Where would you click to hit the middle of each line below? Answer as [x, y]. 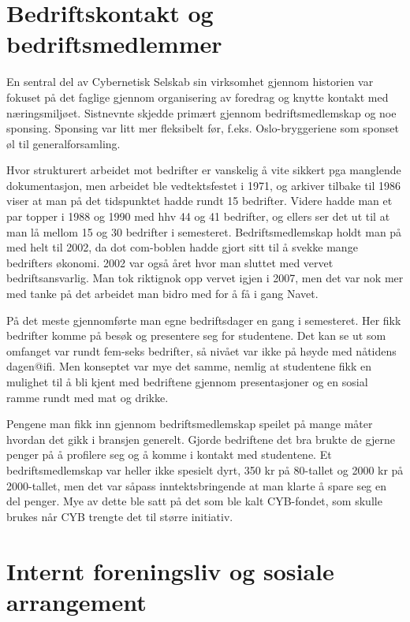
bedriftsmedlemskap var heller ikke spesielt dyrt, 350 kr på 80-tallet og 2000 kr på [205, 469]
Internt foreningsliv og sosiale [170, 570]
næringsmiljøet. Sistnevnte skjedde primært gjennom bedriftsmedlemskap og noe [201, 112]
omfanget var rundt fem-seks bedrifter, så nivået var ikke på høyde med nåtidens [201, 350]
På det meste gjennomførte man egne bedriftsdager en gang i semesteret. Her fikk [204, 320]
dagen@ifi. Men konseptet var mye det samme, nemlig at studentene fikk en [189, 366]
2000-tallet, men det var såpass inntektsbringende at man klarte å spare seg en [197, 485]
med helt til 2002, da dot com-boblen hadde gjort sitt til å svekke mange [182, 247]
